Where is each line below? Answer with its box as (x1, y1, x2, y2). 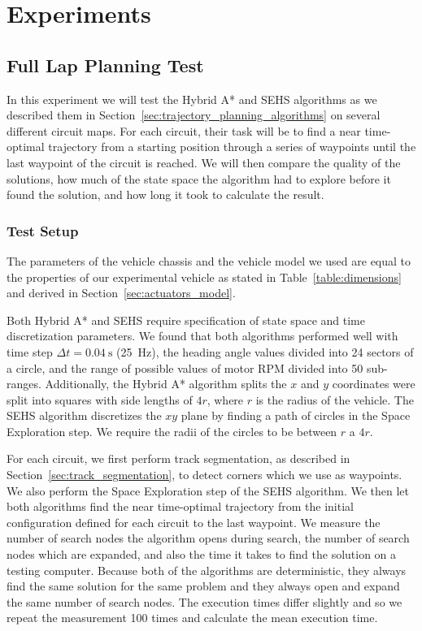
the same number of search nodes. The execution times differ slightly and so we (7, 593, 402, 610)
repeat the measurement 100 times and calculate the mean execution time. (7, 609, 378, 626)
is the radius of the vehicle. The (255, 391, 414, 408)
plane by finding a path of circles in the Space (181, 407, 411, 424)
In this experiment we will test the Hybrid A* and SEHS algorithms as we (7, 90, 377, 107)
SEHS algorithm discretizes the (7, 407, 162, 424)
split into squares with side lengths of (7, 391, 193, 408)
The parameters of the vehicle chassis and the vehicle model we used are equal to (7, 252, 411, 269)
